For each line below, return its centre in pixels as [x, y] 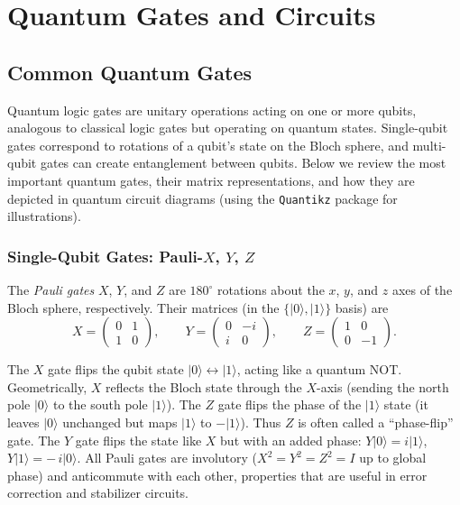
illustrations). [44, 216]
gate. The [34, 440]
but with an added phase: [291, 440]
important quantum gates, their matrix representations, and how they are [211, 180]
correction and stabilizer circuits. [98, 493]
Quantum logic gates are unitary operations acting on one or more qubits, [212, 110]
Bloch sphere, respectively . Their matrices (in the [143, 307]
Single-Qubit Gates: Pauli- [105, 256]
